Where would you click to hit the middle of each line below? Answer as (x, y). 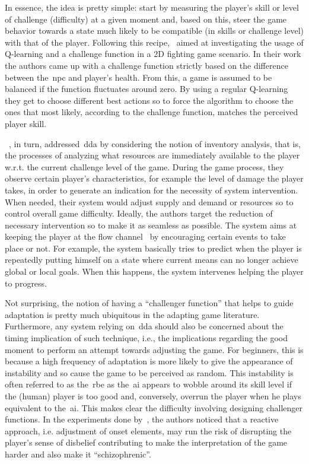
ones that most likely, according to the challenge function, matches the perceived (152, 112)
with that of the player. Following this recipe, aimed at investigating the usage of (154, 42)
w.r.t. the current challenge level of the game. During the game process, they (144, 166)
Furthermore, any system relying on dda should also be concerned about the (144, 326)
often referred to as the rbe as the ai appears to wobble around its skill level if (149, 384)
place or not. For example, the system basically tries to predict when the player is (153, 248)
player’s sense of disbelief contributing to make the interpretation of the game (146, 442)
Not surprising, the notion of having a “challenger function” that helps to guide (149, 303)
